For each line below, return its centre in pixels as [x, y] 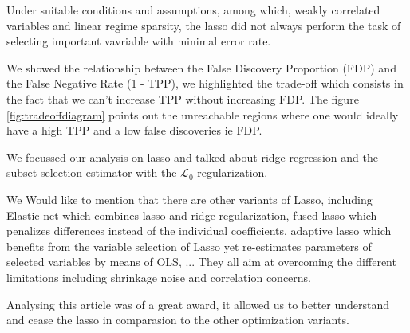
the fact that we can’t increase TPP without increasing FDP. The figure [183, 98]
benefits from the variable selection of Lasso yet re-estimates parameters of [189, 246]
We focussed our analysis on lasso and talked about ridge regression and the [192, 157]
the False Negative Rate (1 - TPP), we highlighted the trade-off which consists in [205, 83]
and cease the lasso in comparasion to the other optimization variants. [178, 320]
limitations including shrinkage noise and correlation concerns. [159, 277]
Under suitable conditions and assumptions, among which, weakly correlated [193, 10]
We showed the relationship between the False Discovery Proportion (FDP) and [201, 67]
